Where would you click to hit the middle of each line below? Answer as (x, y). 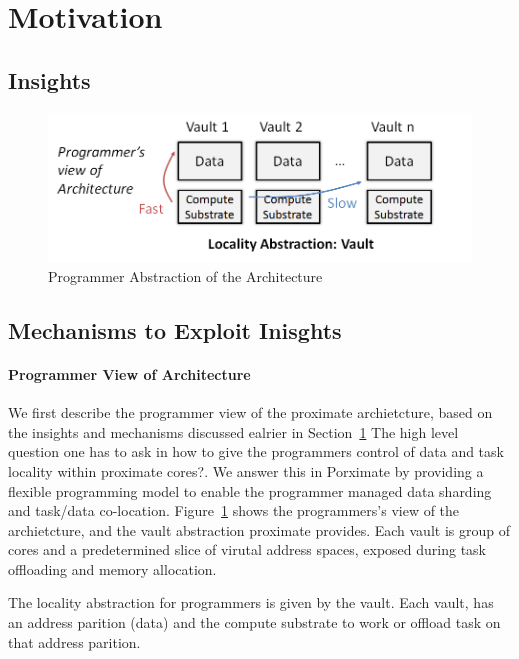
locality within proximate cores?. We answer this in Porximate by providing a (246, 470)
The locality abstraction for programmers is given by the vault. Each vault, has (251, 602)
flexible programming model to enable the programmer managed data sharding (250, 490)
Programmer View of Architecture (129, 373)
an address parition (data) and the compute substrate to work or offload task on (254, 622)
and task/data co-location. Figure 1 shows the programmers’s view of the (234, 510)
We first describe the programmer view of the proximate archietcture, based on (250, 412)
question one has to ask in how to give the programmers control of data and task (256, 451)
